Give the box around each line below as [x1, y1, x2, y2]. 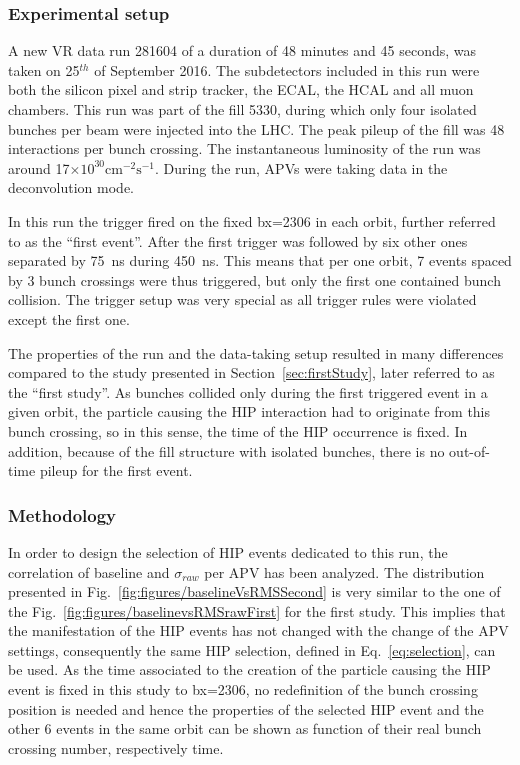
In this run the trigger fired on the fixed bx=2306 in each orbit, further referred [8, 210, 496, 231]
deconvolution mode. [8, 177, 135, 198]
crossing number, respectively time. [8, 737, 224, 758]
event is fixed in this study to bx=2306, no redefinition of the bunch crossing [8, 679, 478, 700]
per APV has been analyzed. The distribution [204, 561, 485, 582]
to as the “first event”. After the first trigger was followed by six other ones [8, 230, 468, 251]
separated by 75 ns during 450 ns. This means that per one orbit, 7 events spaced [8, 250, 512, 271]
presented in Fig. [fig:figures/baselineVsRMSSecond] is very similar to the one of [8, 581, 501, 602]
